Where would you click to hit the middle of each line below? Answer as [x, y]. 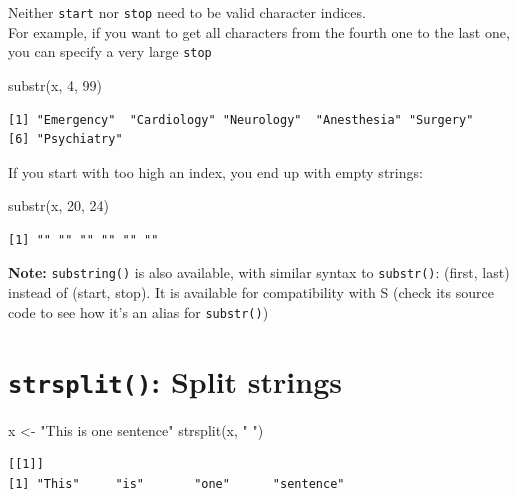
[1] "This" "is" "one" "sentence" [176, 483]
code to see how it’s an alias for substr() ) [138, 311]
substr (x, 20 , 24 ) [58, 205]
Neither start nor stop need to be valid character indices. [187, 12]
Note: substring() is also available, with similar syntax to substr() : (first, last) [259, 272]
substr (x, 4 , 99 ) [55, 84]
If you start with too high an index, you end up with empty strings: [215, 171]
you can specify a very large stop [110, 51]
